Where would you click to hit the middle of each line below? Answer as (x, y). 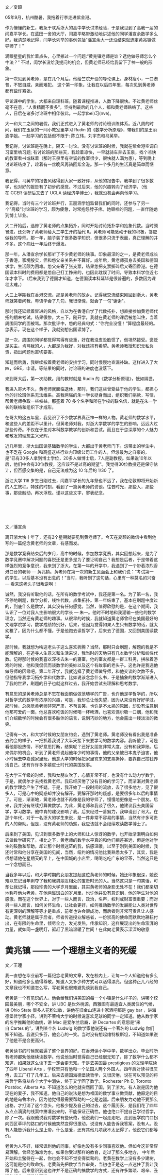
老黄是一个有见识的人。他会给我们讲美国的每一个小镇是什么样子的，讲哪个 (79, 998)
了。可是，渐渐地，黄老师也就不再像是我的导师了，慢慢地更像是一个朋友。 (79, 799)
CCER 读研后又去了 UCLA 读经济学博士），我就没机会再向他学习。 (76, 193)
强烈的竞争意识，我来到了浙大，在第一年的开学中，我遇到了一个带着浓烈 (81, 565)
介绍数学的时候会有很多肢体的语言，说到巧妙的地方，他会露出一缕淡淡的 (81, 718)
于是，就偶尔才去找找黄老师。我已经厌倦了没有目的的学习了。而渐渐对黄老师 (81, 781)
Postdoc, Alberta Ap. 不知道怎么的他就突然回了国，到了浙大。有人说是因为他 (81, 1087)
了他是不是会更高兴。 (26, 1040)
